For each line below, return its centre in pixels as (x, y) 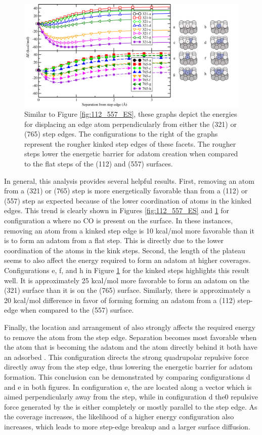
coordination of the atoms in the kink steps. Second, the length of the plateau (125, 250)
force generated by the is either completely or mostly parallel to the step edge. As (131, 406)
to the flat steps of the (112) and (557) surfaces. (99, 164)
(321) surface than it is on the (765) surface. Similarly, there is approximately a (127, 290)
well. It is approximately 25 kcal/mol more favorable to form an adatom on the (127, 280)
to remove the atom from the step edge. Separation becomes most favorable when (130, 337)
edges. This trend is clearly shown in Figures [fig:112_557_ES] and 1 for (117, 210)
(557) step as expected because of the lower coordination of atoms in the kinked (128, 200)
